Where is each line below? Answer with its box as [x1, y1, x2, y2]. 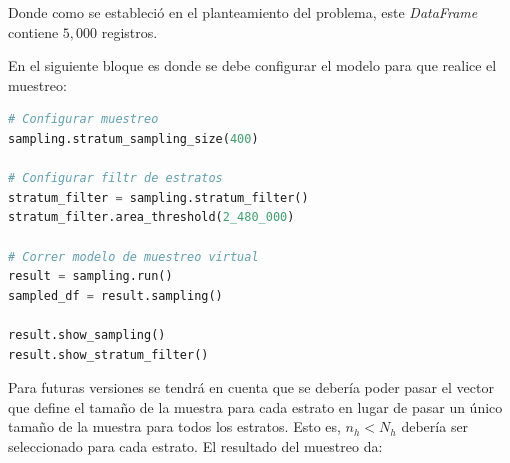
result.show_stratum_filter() [8, 347, 209, 362]
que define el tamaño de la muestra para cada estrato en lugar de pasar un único [8, 396, 503, 417]
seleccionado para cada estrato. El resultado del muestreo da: [8, 435, 383, 456]
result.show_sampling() [8, 327, 166, 342]
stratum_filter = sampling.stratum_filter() [8, 190, 309, 205]
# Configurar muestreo [8, 112, 159, 127]
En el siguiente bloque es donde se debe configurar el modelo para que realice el [8, 55, 497, 76]
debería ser [401, 416, 469, 437]
